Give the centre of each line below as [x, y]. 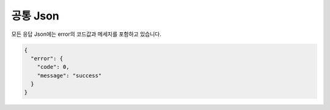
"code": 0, [53, 67]
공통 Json [35, 16]
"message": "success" [69, 75]
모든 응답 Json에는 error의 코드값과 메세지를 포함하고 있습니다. [86, 34]
